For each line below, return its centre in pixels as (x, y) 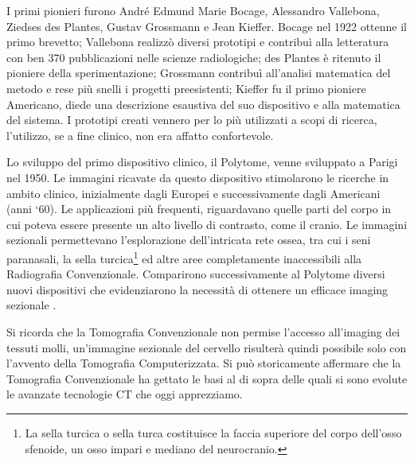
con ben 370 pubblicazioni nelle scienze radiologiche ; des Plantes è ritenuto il (194, 57)
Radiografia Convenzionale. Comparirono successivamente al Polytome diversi (196, 274)
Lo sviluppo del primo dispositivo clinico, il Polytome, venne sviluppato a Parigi (202, 162)
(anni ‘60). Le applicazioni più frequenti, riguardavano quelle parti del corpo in (199, 209)
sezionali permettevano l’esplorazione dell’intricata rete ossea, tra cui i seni (189, 240)
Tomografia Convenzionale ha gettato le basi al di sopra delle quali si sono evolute (207, 378)
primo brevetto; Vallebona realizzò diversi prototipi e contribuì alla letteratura (198, 42)
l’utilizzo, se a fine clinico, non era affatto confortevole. (140, 135)
